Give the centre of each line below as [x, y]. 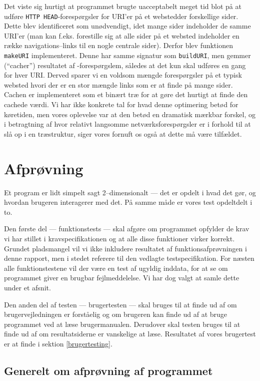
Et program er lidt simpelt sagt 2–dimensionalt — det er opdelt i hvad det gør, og [130, 192]
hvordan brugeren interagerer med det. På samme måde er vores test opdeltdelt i [128, 202]
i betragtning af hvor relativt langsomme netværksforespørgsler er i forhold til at [127, 124]
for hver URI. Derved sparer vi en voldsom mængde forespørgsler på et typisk [123, 75]
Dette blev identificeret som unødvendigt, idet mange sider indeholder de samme [127, 26]
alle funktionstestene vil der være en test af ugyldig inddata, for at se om [116, 268]
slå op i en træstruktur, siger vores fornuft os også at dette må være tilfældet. [123, 133]
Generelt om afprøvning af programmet [108, 370]
